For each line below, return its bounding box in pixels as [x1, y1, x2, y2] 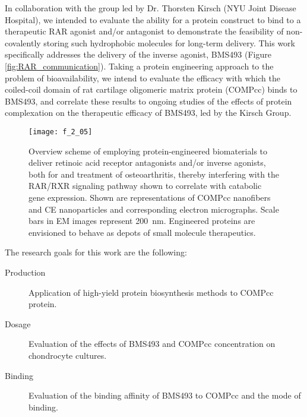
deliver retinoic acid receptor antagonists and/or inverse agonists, [29, 156, 266, 169]
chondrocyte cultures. [29, 349, 107, 361]
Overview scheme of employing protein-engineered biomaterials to [29, 144, 268, 157]
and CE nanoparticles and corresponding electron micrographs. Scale [29, 203, 279, 215]
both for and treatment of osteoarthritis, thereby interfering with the [29, 168, 280, 180]
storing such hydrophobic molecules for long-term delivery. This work [43, 36, 295, 49]
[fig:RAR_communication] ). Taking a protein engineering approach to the [5, 59, 274, 72]
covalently [5, 36, 41, 49]
